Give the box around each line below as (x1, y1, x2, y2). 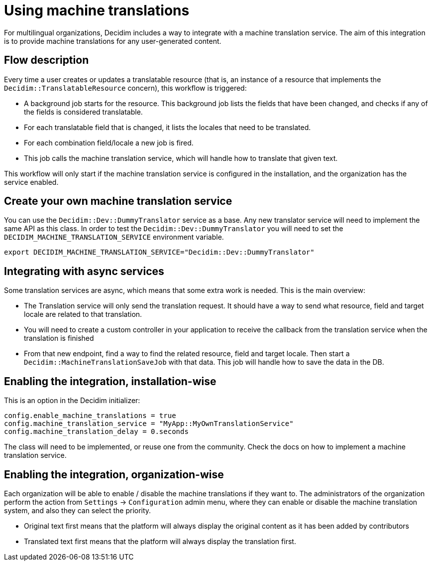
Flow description (4, 54, 89, 67)
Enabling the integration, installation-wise (4, 375, 216, 388)
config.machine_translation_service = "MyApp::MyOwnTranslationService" (4, 420, 294, 428)
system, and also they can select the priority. (4, 506, 151, 515)
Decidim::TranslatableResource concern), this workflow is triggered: (4, 83, 247, 92)
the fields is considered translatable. (24, 107, 143, 116)
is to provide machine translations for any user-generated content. (4, 36, 221, 45)
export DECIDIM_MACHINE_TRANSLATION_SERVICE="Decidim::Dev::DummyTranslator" (4, 248, 315, 257)
